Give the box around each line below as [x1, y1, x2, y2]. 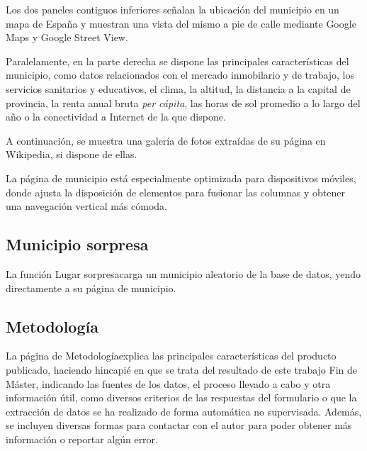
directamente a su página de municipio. [6, 280, 176, 295]
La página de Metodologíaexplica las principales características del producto [6, 348, 337, 363]
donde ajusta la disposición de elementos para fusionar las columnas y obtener [6, 184, 345, 199]
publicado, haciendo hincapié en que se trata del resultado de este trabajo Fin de [6, 362, 358, 377]
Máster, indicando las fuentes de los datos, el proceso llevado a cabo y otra [6, 376, 331, 391]
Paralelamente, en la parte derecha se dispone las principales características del [6, 53, 349, 68]
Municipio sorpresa [6, 233, 149, 255]
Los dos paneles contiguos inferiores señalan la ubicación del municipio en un [6, 2, 339, 16]
